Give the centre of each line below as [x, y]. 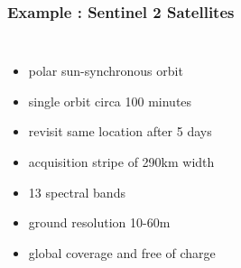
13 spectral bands [77, 192]
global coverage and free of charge [122, 252]
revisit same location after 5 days [120, 131]
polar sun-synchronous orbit [106, 71]
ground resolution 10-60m [99, 222]
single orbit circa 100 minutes [110, 101]
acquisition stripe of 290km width [121, 162]
